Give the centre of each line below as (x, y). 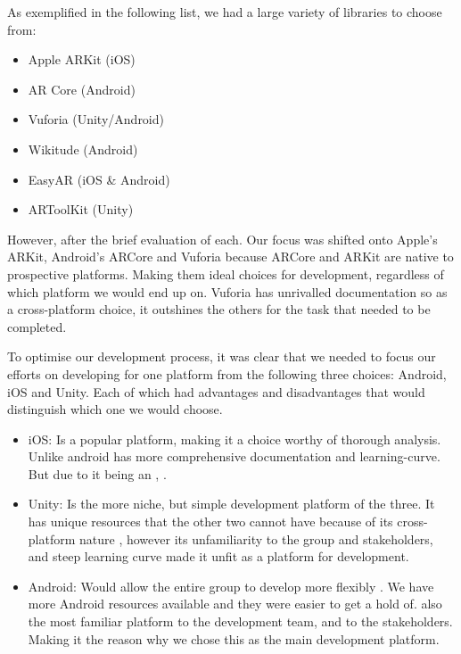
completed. (37, 326)
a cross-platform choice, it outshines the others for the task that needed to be (219, 309)
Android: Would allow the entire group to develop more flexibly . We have (231, 586)
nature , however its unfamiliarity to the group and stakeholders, (256, 538)
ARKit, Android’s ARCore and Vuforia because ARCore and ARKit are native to (230, 257)
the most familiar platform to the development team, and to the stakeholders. (240, 621)
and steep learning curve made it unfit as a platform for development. (218, 556)
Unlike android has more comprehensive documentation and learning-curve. (234, 456)
